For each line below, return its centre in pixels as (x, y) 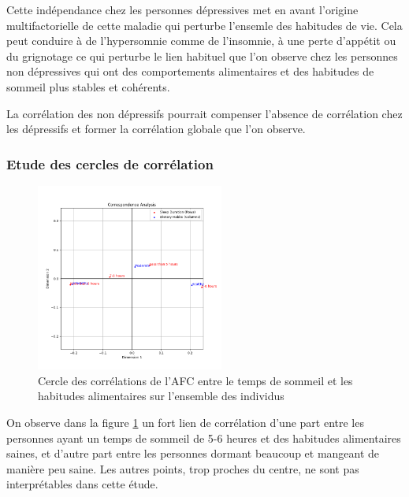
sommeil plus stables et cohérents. (88, 86)
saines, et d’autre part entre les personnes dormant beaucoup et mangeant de (193, 453)
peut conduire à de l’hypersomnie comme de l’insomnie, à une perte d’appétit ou (201, 41)
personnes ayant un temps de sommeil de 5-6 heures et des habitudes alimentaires (204, 438)
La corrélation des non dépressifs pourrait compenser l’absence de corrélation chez (204, 113)
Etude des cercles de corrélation (110, 163)
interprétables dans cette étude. (82, 484)
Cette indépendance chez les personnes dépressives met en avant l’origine (182, 9)
